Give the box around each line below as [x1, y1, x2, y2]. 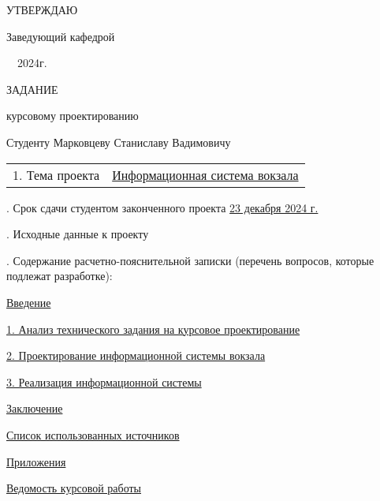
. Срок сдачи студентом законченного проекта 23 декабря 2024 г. [6, 199, 319, 215]
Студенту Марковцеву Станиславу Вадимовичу [6, 133, 231, 150]
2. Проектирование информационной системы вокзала [6, 347, 266, 364]
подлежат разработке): [6, 267, 113, 284]
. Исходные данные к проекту [6, 226, 149, 242]
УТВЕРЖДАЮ [6, 2, 78, 17]
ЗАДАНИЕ [6, 80, 58, 97]
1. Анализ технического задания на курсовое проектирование [6, 320, 300, 337]
